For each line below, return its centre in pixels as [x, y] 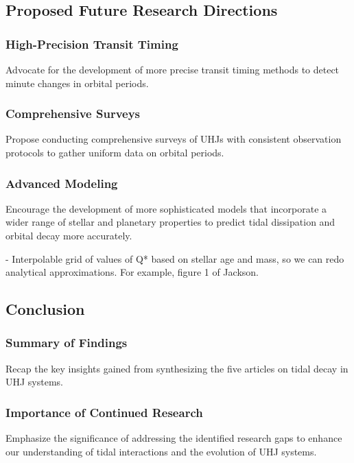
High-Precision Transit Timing [92, 44]
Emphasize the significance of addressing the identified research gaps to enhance [174, 438]
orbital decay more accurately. [69, 235]
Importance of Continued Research [104, 412]
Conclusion [45, 309]
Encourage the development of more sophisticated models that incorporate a [166, 208]
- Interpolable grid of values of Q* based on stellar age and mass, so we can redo [175, 258]
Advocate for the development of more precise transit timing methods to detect [173, 69]
